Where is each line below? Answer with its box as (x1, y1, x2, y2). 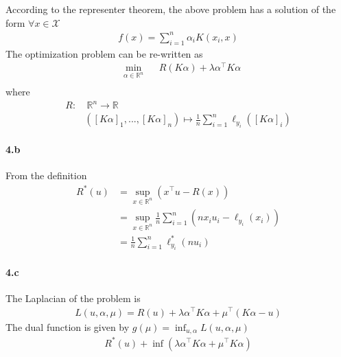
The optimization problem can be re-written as (5, 46, 203, 60)
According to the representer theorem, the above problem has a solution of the (5, 2, 336, 16)
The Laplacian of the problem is (5, 290, 141, 305)
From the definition (5, 168, 87, 183)
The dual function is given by (5, 319, 130, 334)
